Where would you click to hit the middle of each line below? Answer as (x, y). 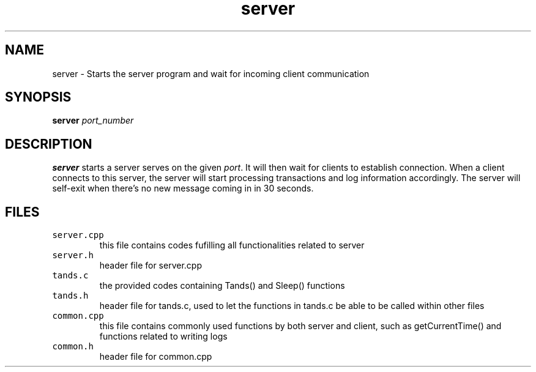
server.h (73, 255)
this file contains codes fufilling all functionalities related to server (232, 245)
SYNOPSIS (38, 97)
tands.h (70, 296)
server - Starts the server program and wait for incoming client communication (211, 73)
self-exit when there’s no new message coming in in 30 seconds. (183, 188)
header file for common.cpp (156, 357)
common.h (73, 347)
